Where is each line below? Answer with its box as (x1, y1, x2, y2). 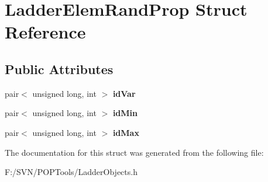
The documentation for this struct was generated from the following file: (5, 146, 264, 158)
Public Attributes (5, 60, 114, 78)
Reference (5, 20, 86, 44)
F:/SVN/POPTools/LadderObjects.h (5, 166, 138, 178)
